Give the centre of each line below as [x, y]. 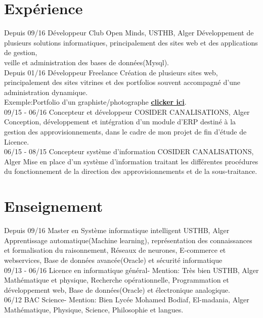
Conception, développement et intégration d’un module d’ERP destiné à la [120, 122]
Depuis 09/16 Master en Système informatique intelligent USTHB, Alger [117, 230]
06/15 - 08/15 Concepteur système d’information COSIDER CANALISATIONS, [129, 151]
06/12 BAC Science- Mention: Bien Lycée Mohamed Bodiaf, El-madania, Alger [127, 300]
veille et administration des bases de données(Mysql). [86, 62]
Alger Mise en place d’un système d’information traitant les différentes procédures [131, 161]
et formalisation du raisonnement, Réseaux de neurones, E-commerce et [115, 250]
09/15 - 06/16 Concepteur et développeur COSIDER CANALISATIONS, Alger [127, 111]
